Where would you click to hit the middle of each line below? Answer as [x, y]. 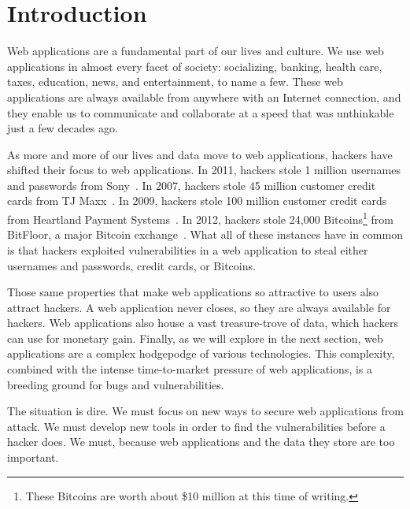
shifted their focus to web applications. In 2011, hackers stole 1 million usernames [204, 170]
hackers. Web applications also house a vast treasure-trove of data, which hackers [203, 323]
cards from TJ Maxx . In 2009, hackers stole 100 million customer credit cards [197, 201]
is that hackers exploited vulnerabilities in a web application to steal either [188, 249]
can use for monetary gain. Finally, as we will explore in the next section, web [195, 338]
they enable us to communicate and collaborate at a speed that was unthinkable [201, 112]
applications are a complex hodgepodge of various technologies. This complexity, [201, 353]
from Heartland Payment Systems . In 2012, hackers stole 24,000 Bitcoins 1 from [200, 218]
